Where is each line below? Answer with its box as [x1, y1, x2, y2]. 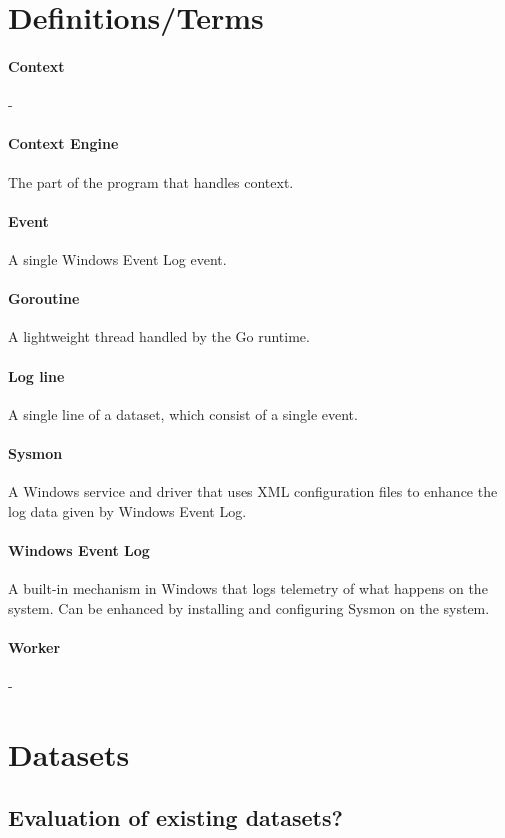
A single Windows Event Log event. [8, 248, 227, 269]
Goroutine [8, 288, 80, 309]
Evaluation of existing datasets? [8, 802, 343, 833]
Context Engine [8, 133, 119, 154]
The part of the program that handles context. [8, 171, 294, 192]
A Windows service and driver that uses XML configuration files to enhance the [8, 481, 498, 502]
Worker [8, 636, 61, 657]
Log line [8, 365, 65, 386]
